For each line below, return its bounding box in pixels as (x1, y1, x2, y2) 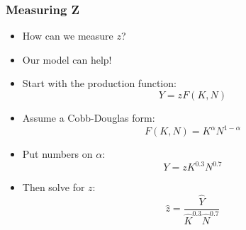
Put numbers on (22, 146, 93, 161)
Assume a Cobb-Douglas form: (22, 110, 155, 125)
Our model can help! (22, 52, 112, 67)
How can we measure (22, 28, 113, 43)
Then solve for (22, 180, 85, 195)
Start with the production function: (22, 76, 177, 91)
